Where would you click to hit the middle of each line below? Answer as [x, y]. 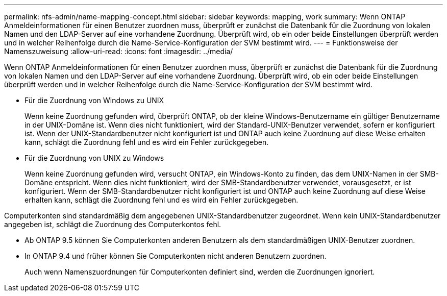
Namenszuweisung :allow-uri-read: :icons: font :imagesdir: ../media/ [119, 51]
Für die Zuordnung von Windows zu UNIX [94, 100]
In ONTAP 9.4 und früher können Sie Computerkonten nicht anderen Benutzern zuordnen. [176, 256]
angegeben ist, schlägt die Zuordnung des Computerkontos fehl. [113, 224]
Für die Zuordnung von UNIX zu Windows [94, 158]
